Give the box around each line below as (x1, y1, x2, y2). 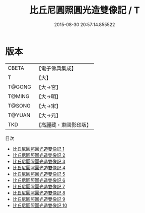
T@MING (8, 92, 30, 99)
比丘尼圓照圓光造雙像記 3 (12, 158, 65, 164)
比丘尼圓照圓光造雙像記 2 (12, 152, 65, 158)
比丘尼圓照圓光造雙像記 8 (12, 189, 65, 196)
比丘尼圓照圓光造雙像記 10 (12, 202, 67, 208)
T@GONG (8, 83, 31, 90)
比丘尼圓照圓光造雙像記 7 (12, 183, 65, 189)
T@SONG (8, 102, 31, 109)
